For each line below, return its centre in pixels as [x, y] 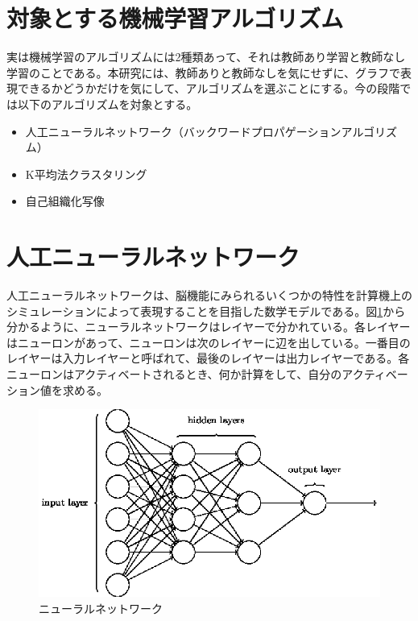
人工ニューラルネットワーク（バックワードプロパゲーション [183, 131]
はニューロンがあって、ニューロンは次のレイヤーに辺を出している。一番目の [209, 342]
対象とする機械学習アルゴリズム [175, 18]
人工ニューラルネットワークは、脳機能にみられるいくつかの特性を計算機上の [209, 295]
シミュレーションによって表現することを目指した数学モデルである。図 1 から [206, 310]
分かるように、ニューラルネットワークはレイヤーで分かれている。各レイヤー [209, 327]
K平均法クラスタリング [86, 174]
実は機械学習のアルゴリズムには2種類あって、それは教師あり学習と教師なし [206, 57]
